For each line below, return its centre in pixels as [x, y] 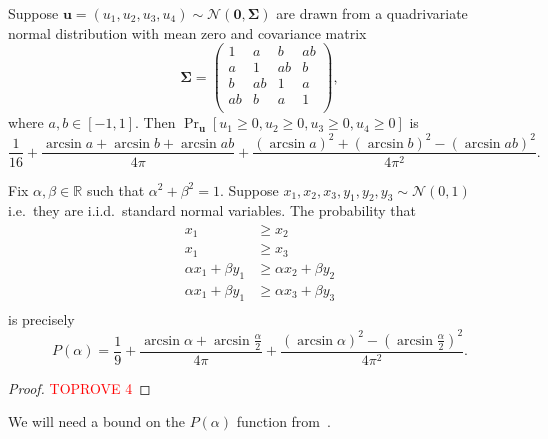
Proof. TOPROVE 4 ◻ [79, 387]
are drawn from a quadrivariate [372, 13]
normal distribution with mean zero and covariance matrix [187, 32]
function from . [283, 421]
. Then [155, 122]
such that [115, 189]
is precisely [41, 318]
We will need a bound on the [96, 421]
